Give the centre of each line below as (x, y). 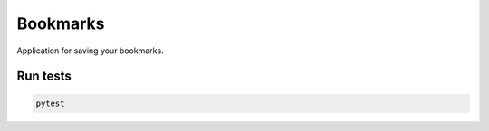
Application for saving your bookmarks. (90, 51)
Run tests (44, 76)
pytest (50, 103)
